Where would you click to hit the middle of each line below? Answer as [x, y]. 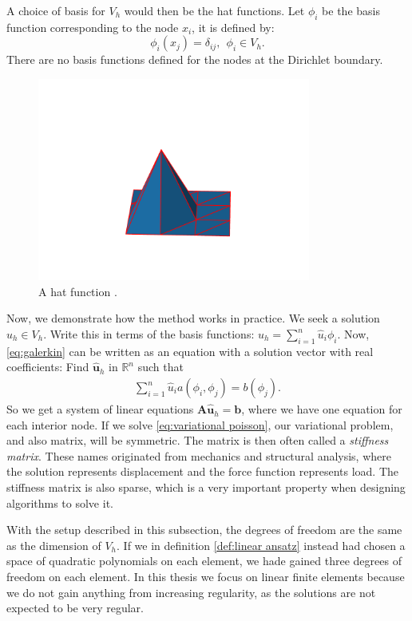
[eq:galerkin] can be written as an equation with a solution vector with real [190, 351]
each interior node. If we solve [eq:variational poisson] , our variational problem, [200, 424]
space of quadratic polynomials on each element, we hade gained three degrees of [204, 561]
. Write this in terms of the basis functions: [149, 334]
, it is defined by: [233, 27]
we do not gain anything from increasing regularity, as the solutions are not [191, 592]
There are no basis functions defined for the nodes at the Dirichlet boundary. [195, 59]
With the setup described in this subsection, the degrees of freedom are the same [204, 530]
